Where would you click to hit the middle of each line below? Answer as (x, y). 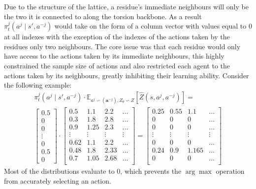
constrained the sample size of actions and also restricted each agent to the (117, 65)
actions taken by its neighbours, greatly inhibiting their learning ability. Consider (127, 75)
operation (230, 171)
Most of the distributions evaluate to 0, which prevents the (93, 171)
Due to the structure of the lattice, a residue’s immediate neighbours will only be (126, 6)
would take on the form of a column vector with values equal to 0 (153, 26)
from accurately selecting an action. (58, 180)
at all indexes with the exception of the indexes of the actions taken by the (117, 37)
